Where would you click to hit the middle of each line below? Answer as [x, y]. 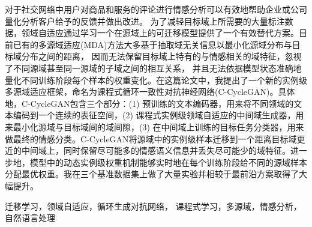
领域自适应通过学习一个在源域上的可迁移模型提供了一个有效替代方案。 [160, 33]
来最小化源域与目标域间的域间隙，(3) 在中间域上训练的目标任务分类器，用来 [154, 126]
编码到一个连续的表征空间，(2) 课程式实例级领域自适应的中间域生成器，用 [158, 115]
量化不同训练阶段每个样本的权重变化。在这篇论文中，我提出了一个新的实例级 [156, 80]
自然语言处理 [30, 218]
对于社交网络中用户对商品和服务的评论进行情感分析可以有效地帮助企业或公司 [156, 9]
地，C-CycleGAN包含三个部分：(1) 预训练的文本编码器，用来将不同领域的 [149, 103]
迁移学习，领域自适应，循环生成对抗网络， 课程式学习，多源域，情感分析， [153, 206]
